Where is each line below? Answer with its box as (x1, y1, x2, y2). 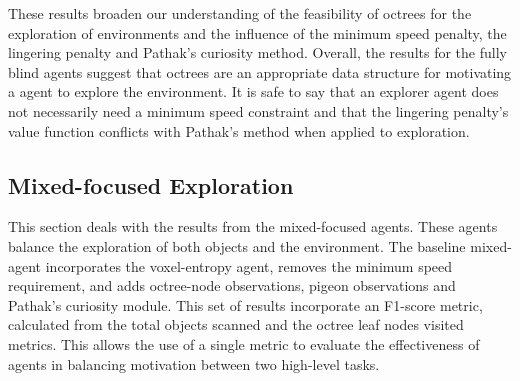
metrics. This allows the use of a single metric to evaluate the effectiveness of (8, 333, 480, 354)
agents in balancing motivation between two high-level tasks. (8, 353, 380, 374)
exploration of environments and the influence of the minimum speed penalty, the (8, 22, 507, 43)
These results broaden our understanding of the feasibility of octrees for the (8, 3, 472, 23)
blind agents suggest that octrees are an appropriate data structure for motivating (8, 61, 512, 82)
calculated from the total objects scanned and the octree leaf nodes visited (8, 314, 464, 335)
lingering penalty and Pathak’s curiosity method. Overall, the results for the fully (8, 42, 507, 63)
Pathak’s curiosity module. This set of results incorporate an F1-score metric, (8, 294, 483, 315)
